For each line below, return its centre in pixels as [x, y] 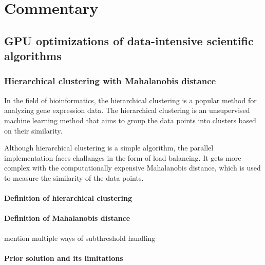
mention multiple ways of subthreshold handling [80, 238]
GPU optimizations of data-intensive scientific [129, 40]
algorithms [33, 56]
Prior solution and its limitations [64, 258]
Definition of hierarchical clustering [68, 198]
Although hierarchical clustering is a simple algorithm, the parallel [109, 148]
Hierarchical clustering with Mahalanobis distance [110, 81]
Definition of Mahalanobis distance [67, 218]
